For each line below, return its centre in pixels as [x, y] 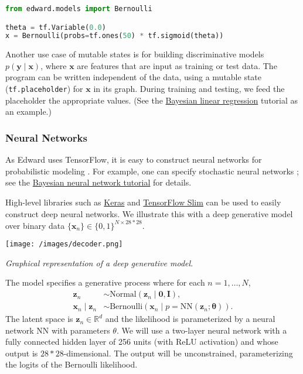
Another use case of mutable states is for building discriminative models [135, 54]
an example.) [28, 111]
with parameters [81, 330]
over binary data [35, 225]
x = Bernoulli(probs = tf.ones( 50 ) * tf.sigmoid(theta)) [115, 36]
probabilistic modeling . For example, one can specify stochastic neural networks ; [152, 171]
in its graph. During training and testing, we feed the [189, 89]
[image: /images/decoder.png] [64, 244]
